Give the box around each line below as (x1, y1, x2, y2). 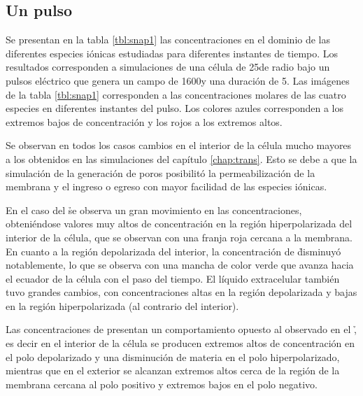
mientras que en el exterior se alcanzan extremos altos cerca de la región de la (6, 363, 340, 378)
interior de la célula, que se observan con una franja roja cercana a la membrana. (6, 229, 353, 244)
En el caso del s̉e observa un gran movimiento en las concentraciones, (6, 202, 302, 217)
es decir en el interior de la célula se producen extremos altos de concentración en (6, 336, 355, 351)
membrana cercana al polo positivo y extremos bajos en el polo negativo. (6, 376, 318, 391)
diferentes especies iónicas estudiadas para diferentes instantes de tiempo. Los (6, 45, 339, 60)
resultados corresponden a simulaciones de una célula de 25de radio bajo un (6, 59, 330, 74)
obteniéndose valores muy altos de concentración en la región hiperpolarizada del (6, 216, 353, 231)
